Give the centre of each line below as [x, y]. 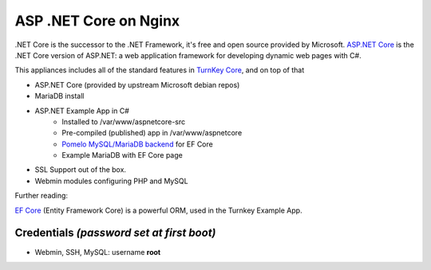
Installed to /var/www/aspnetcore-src [124, 121]
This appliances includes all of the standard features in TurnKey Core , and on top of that [160, 70]
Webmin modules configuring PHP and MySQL [111, 181]
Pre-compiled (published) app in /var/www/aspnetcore [152, 133]
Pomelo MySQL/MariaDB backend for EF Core [137, 144]
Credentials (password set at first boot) [115, 233]
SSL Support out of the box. [81, 170]
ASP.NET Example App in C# [82, 111]
